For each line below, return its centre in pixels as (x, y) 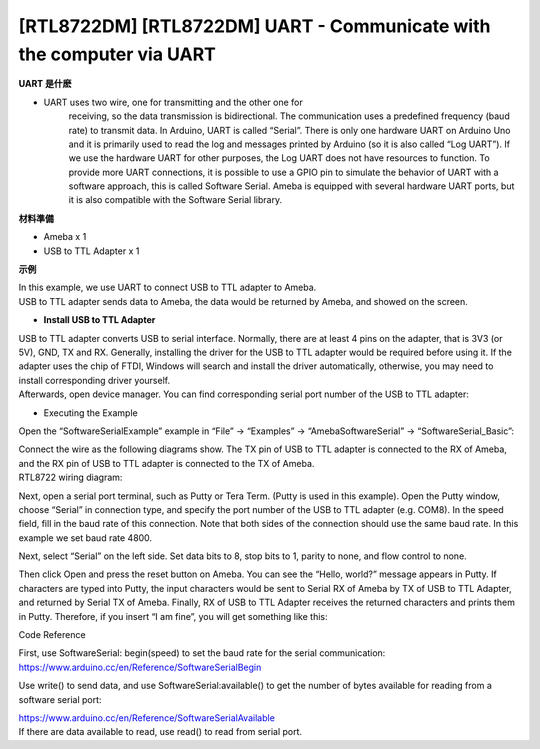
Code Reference (52, 635)
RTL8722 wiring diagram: (70, 477)
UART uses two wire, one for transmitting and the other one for (173, 102)
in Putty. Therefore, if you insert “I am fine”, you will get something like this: (173, 616)
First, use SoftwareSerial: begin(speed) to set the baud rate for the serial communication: (202, 653)
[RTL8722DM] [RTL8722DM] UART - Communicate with (254, 26)
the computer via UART (117, 54)
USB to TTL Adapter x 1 (91, 251)
